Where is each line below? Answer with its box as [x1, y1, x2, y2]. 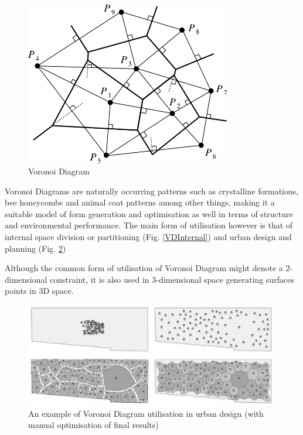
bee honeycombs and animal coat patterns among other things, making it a [5, 196, 275, 208]
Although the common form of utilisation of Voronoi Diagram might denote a [5, 262, 283, 274]
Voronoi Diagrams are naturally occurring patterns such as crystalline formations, [5, 184, 299, 197]
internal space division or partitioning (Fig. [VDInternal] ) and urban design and [5, 231, 292, 243]
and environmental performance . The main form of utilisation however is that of [5, 219, 293, 231]
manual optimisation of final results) [28, 419, 159, 431]
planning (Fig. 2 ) [5, 242, 66, 254]
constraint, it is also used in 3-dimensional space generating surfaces [50, 273, 294, 285]
